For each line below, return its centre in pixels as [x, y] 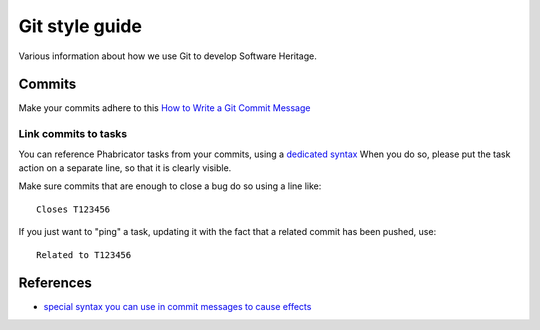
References [55, 283]
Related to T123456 [84, 254]
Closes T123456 [73, 209]
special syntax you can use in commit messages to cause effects [177, 307]
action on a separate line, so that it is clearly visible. [125, 167]
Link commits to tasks [73, 134]
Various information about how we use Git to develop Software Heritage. [167, 56]
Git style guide [80, 26]
